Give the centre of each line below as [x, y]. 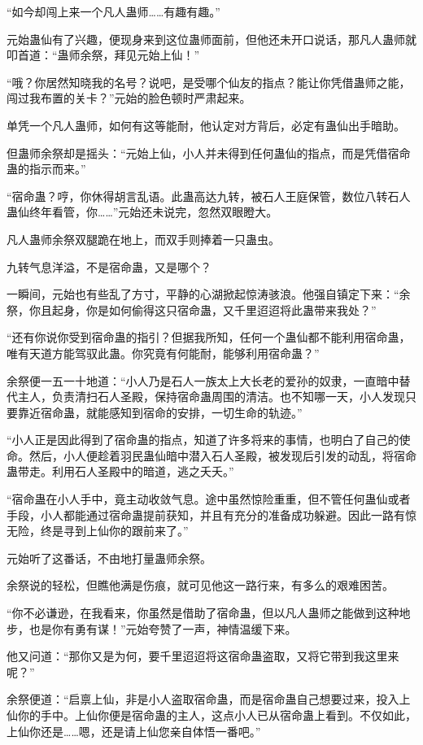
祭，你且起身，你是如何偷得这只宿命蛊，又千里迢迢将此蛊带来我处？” [192, 309]
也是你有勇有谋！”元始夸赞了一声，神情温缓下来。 [163, 628]
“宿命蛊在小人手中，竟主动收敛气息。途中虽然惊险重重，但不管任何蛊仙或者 [209, 499]
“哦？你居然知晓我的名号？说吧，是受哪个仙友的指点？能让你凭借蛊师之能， [209, 82]
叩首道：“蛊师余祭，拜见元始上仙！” [103, 55]
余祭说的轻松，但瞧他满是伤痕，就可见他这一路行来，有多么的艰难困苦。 [200, 585]
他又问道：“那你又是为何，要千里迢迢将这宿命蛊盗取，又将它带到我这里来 [203, 656]
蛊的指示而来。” [46, 169]
